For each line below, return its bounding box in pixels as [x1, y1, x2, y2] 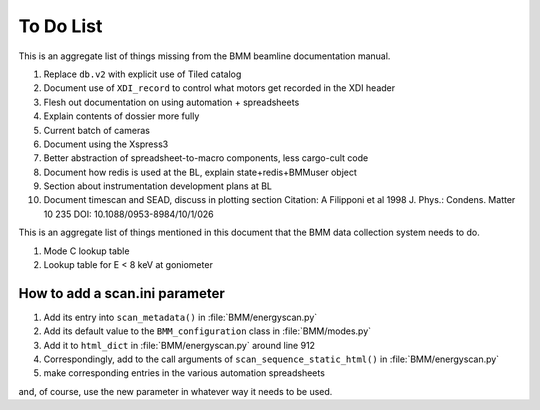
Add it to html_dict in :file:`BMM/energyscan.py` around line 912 [43, 339, 315, 351]
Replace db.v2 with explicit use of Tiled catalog [43, 68, 242, 80]
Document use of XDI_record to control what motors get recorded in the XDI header [43, 82, 395, 94]
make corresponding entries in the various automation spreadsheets [43, 367, 325, 379]
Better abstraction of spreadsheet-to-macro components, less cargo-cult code [43, 152, 369, 164]
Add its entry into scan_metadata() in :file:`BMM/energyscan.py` [43, 311, 318, 323]
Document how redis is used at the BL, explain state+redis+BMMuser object [43, 166, 357, 178]
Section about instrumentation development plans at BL [43, 180, 272, 192]
